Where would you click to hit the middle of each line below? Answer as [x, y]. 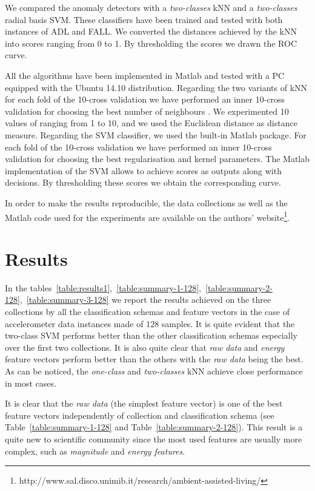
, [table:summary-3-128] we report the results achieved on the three [145, 300]
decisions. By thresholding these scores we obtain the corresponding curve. [143, 182]
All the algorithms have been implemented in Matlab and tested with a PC [145, 75]
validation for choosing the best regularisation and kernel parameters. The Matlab [157, 159]
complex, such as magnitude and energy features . [95, 451]
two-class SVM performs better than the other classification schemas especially [151, 335]
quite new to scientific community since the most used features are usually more [154, 439]
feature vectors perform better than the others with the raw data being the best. [154, 359]
